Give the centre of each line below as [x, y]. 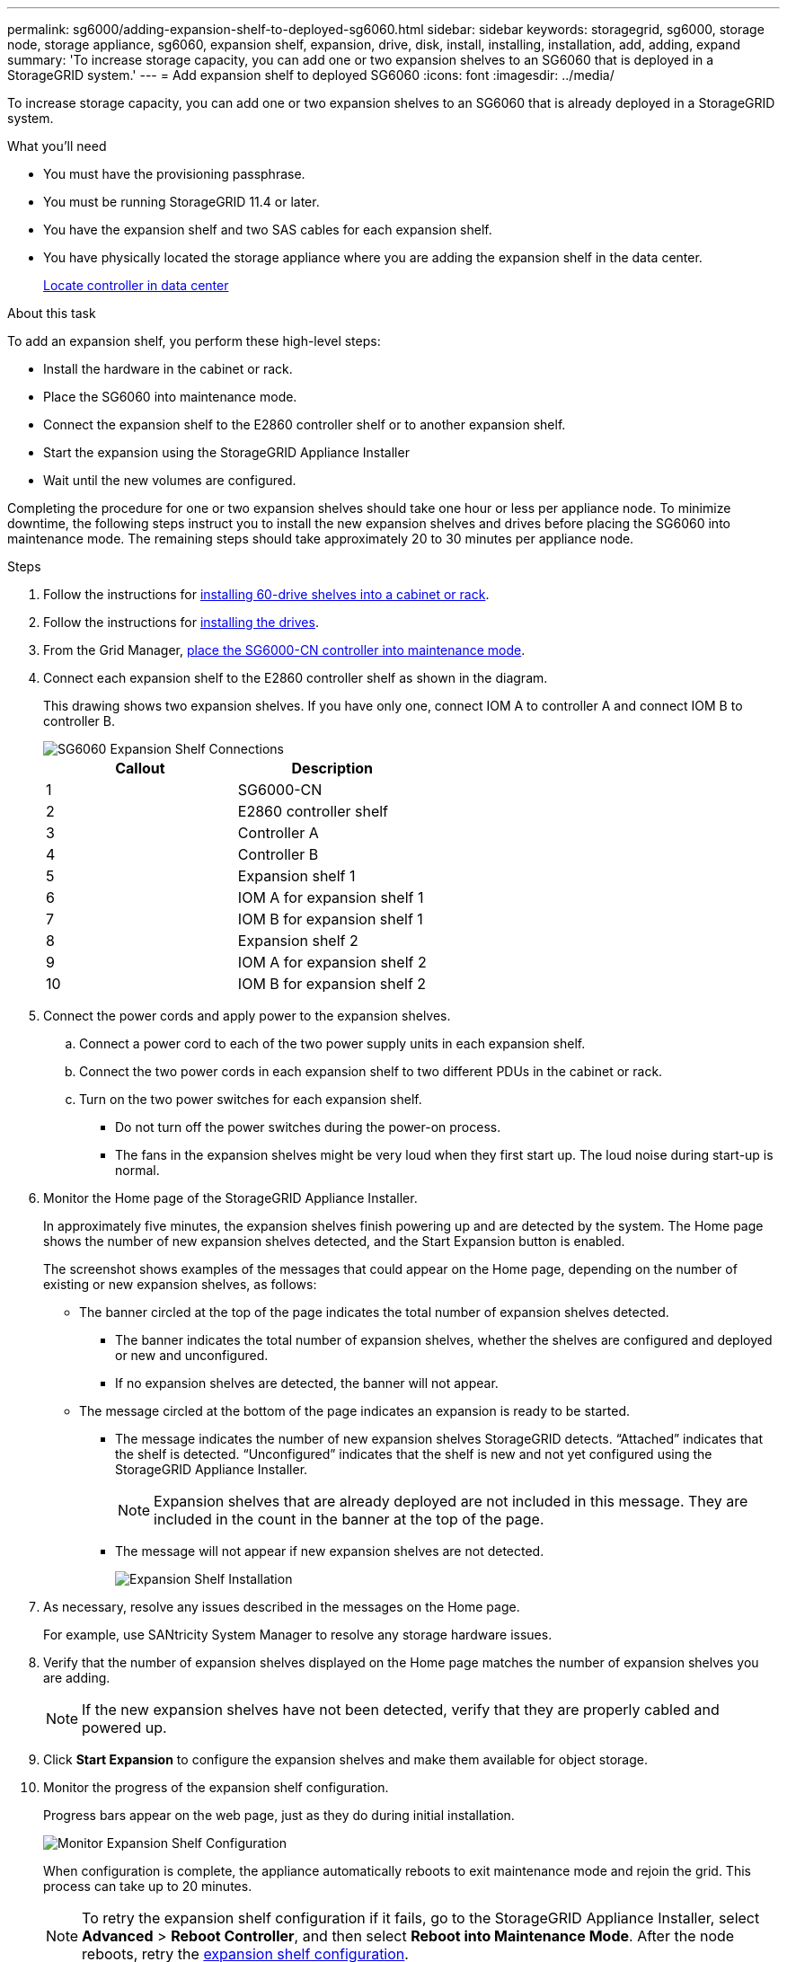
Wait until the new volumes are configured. [170, 480]
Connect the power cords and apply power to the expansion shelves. [247, 1016]
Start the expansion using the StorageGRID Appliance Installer [226, 452]
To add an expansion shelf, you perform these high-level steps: [194, 341]
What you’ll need [57, 146]
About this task [52, 313]
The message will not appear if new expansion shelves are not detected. [330, 1551]
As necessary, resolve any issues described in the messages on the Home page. [282, 1607]
